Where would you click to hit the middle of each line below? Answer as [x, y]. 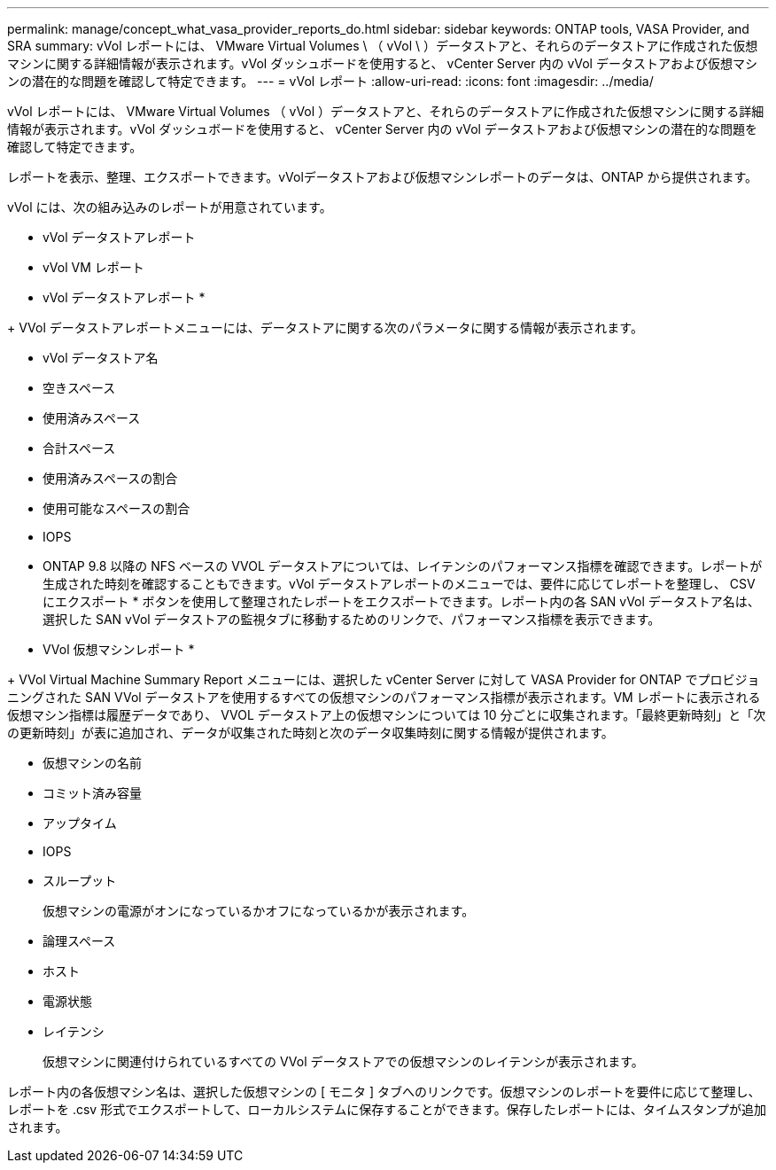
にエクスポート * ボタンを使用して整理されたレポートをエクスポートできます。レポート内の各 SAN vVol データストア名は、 [401, 601]
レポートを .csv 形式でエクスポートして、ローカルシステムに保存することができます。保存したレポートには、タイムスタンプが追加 [387, 1109]
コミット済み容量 [92, 793]
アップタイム [80, 823]
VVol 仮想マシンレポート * [119, 649]
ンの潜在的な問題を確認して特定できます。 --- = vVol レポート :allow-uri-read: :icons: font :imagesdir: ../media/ [330, 81]
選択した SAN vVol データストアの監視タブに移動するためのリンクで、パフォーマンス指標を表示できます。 [352, 619]
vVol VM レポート [93, 267]
